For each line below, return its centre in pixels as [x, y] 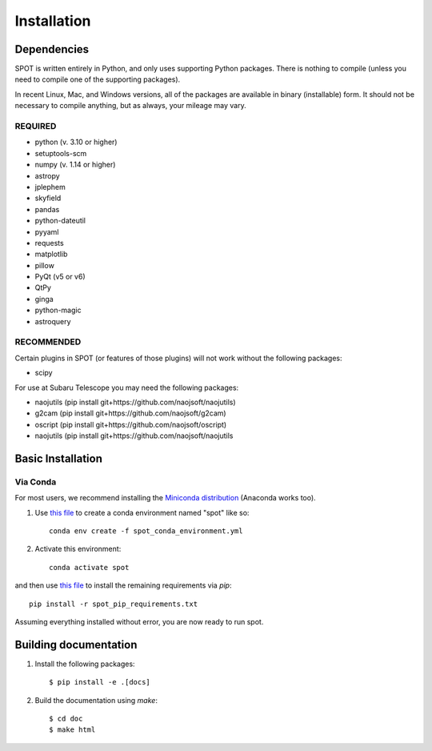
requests [49, 243]
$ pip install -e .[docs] [100, 682]
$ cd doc [66, 719]
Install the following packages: [85, 664]
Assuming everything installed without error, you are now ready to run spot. [139, 622]
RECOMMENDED [48, 342]
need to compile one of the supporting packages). [98, 79]
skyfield [48, 198]
